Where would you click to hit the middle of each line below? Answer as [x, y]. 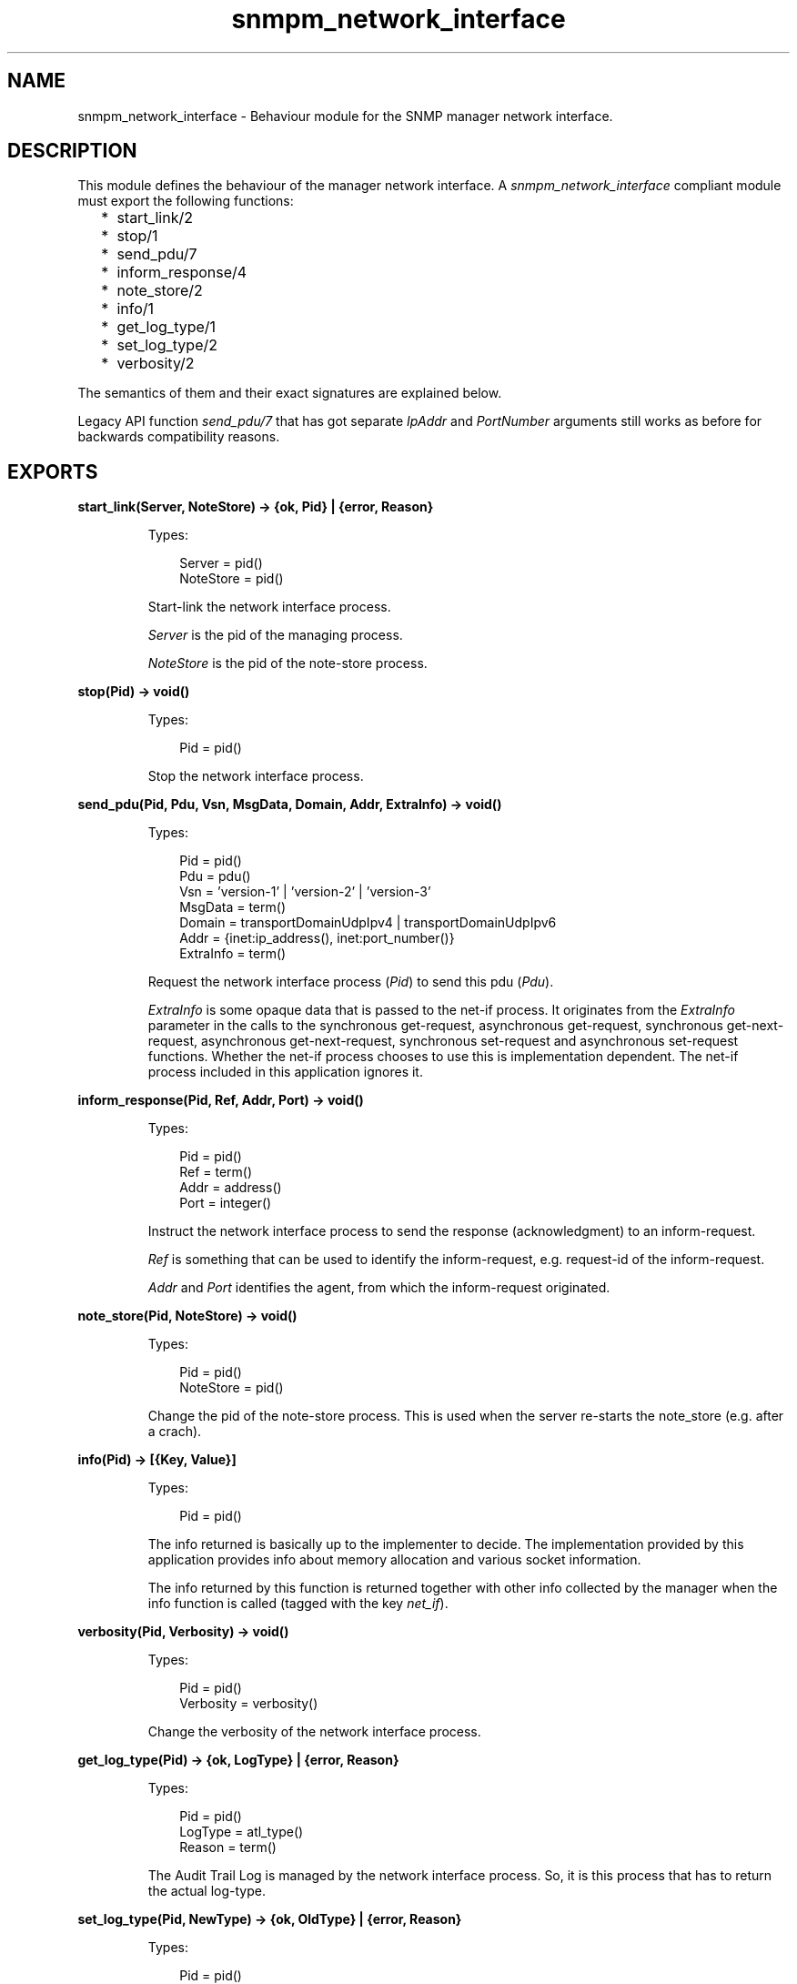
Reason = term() [228, 1847]
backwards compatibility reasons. [179, 437]
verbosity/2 [156, 364]
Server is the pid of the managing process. [275, 635]
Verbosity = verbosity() [249, 1704]
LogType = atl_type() [242, 1832]
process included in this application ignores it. [285, 1072]
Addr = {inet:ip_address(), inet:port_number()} [317, 938]
